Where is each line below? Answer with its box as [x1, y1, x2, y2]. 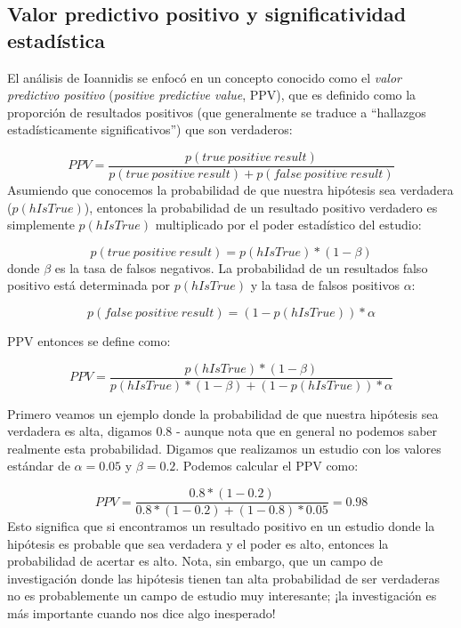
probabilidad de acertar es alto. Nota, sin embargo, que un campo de [7, 552, 383, 570]
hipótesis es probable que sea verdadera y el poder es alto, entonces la [7, 534, 389, 552]
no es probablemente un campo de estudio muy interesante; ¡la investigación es [7, 586, 437, 605]
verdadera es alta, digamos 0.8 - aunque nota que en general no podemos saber [7, 422, 438, 440]
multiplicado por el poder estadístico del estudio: [155, 215, 422, 234]
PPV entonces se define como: [7, 332, 171, 350]
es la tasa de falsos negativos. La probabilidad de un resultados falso [54, 258, 428, 277]
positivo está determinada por [7, 276, 171, 294]
